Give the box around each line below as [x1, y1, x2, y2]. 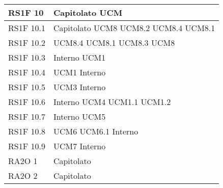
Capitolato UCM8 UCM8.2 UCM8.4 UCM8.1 [53, 22, 215, 34]
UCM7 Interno [53, 140, 106, 152]
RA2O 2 [8, 170, 38, 181]
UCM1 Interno [53, 66, 106, 78]
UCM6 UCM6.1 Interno [53, 125, 138, 137]
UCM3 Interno [53, 81, 106, 93]
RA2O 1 [8, 155, 38, 167]
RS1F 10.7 [8, 111, 45, 122]
